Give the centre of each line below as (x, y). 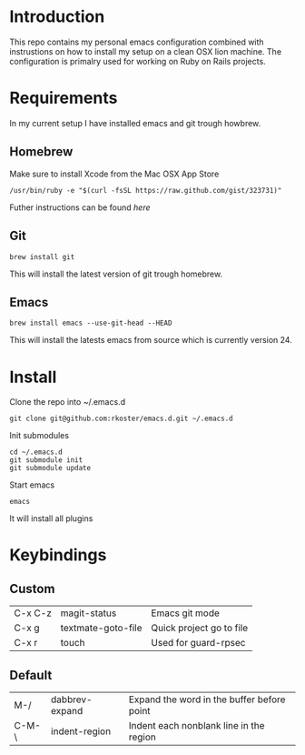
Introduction (57, 17)
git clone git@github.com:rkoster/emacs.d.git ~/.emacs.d (121, 419)
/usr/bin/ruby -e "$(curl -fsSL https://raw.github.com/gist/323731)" (146, 190)
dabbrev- (72, 700)
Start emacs (32, 485)
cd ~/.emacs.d (36, 452)
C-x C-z (33, 613)
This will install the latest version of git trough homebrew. (116, 274)
